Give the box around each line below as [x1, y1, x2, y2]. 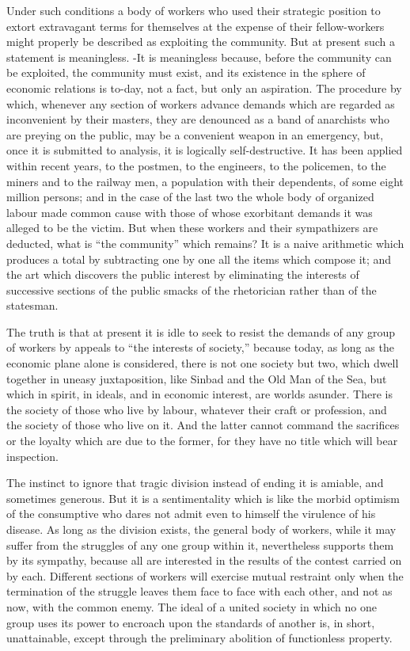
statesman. [6, 297, 59, 314]
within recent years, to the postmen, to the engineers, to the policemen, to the [6, 157, 386, 173]
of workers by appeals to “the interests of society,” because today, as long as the [6, 339, 394, 356]
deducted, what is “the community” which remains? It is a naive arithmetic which [6, 234, 404, 251]
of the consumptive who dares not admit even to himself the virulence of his [6, 505, 376, 522]
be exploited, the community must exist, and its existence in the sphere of [6, 64, 366, 81]
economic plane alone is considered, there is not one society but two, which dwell [6, 355, 399, 371]
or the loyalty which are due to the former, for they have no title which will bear [6, 432, 398, 449]
